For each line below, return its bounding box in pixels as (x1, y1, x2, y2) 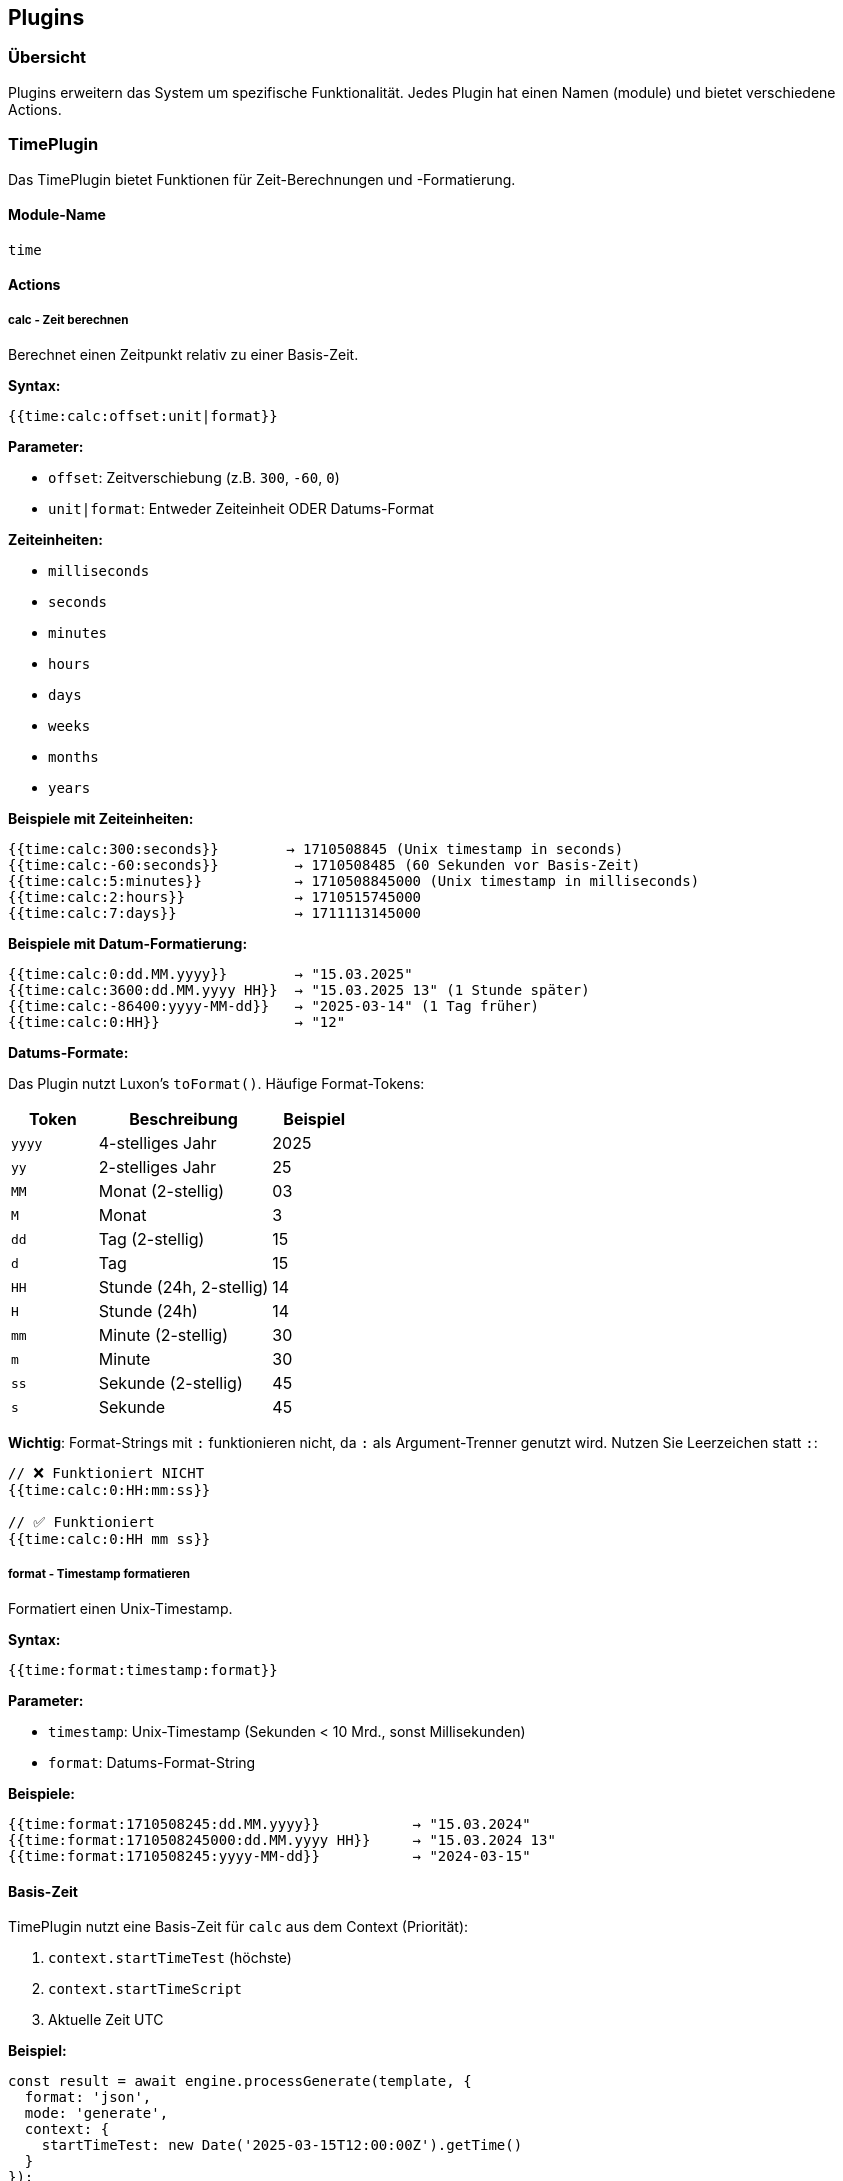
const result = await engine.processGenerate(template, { (8, 2073, 472, 2090)
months (48, 749, 99, 766)
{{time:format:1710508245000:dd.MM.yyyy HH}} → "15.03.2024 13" (8, 1831, 556, 1848)
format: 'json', (24, 2089, 152, 2106)
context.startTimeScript (48, 1981, 242, 1998)
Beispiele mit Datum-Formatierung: (8, 935, 248, 953)
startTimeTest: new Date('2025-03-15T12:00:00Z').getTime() (41, 2137, 523, 2154)
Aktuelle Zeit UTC (48, 2011, 164, 2029)
